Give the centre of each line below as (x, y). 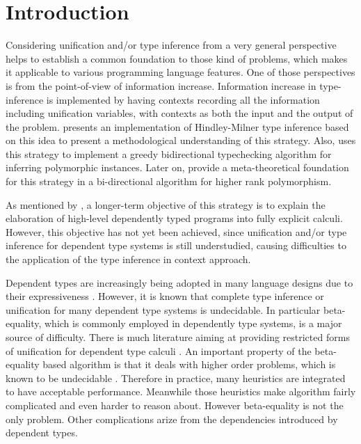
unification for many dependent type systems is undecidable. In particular (163, 309)
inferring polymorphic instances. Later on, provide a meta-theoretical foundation (177, 167)
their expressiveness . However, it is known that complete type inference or (165, 296)
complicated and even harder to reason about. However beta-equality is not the (175, 405)
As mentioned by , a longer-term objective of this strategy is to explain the (166, 204)
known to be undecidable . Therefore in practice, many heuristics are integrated (176, 378)
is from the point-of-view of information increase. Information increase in (161, 85)
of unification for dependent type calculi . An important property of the (159, 350)
